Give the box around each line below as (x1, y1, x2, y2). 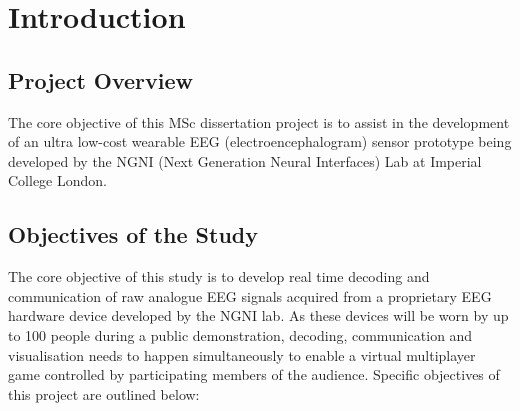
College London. (8, 170, 107, 191)
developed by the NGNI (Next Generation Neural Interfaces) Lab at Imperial (8, 150, 482, 171)
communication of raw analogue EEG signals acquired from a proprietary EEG (8, 285, 492, 306)
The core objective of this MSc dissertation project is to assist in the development (8, 111, 510, 132)
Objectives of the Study (8, 219, 259, 250)
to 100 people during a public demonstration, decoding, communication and (8, 324, 473, 345)
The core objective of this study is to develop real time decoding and (8, 266, 430, 287)
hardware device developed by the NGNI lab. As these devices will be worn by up (8, 305, 509, 326)
